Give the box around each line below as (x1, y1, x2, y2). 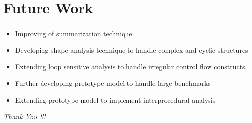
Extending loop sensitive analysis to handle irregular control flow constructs (15, 61, 245, 72)
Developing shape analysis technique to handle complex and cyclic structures (15, 44, 248, 55)
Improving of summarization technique (15, 28, 132, 39)
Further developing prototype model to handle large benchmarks (15, 78, 211, 88)
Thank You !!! (3, 111, 46, 122)
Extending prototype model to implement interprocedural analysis (15, 94, 216, 105)
